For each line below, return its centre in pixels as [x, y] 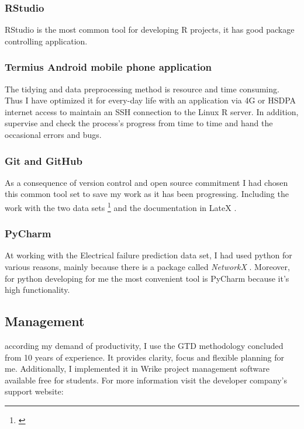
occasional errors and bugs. [53, 134]
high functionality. [37, 290]
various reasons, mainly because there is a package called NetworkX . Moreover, [147, 267]
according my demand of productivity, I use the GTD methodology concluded [144, 346]
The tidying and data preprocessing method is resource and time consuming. [142, 89]
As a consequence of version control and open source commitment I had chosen [146, 182]
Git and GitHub [44, 160]
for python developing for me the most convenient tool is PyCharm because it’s [147, 278]
